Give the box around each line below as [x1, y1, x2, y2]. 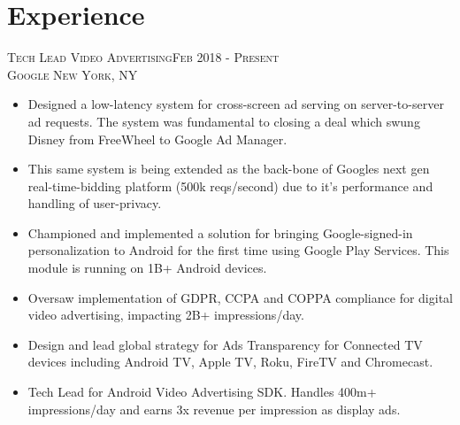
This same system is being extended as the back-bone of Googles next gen [27, 159, 430, 178]
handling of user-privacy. [27, 194, 162, 212]
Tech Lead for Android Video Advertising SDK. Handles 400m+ [27, 382, 377, 401]
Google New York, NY [7, 65, 138, 83]
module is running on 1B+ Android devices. [27, 259, 267, 277]
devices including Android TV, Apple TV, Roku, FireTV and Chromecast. [27, 352, 433, 371]
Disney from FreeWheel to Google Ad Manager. [27, 129, 287, 148]
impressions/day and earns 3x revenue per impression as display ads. [27, 399, 401, 418]
